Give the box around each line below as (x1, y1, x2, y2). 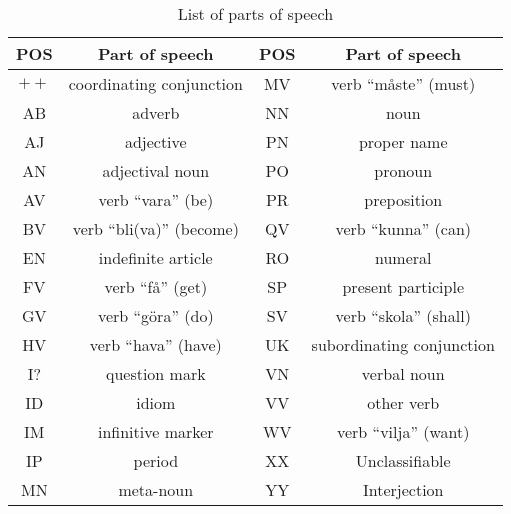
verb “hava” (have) (89, 333, 222, 356)
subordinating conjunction (311, 333, 495, 356)
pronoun (374, 159, 433, 182)
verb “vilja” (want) (336, 420, 470, 443)
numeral (374, 246, 432, 269)
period (133, 449, 179, 472)
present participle (342, 275, 464, 298)
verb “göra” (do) (97, 304, 214, 327)
